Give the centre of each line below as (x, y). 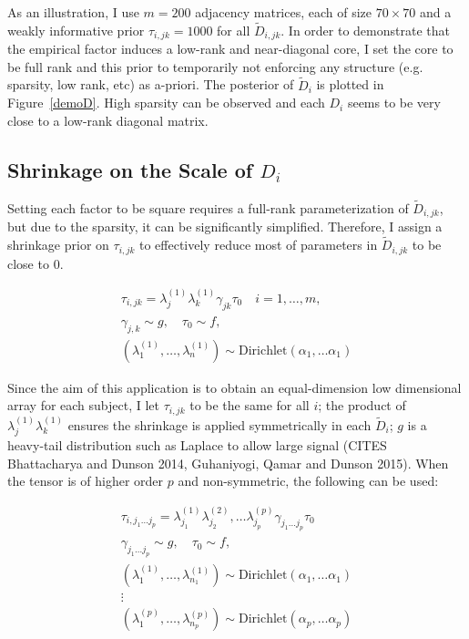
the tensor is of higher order (86, 481)
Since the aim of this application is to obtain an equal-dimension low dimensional (234, 387)
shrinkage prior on (58, 245)
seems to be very (394, 103)
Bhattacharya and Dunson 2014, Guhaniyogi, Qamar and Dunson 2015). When (228, 463)
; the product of (362, 405)
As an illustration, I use (73, 12)
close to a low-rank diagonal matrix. (108, 120)
